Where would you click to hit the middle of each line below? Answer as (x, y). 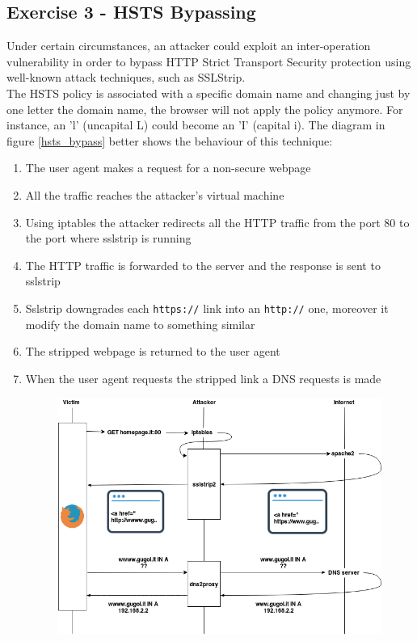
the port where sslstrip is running (108, 238)
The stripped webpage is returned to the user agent (153, 351)
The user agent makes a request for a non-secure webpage (168, 168)
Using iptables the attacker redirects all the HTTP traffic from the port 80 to (217, 222)
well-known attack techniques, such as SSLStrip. (126, 77)
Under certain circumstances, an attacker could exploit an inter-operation (189, 46)
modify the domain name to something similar (140, 324)
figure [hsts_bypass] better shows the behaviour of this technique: (170, 140)
